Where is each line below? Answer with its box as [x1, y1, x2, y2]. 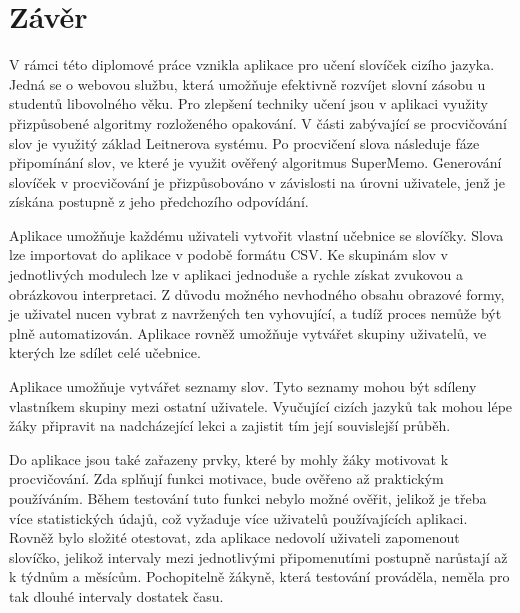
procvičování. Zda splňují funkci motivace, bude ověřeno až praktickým [9, 468, 444, 489]
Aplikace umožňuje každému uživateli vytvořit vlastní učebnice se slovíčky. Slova [9, 224, 504, 245]
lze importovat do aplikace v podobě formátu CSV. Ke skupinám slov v [9, 244, 448, 265]
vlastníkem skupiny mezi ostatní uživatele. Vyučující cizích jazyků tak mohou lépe [9, 395, 513, 416]
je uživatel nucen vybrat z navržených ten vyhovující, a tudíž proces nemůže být [9, 303, 502, 324]
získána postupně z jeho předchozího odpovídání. [9, 191, 309, 212]
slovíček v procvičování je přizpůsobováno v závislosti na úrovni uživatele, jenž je [9, 171, 505, 192]
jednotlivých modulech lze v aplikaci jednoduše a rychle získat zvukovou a [9, 264, 464, 285]
